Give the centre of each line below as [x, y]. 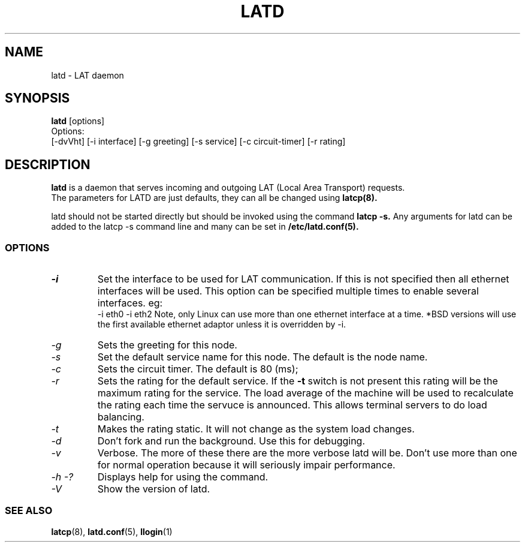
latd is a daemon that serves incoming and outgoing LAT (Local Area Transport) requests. [228, 188]
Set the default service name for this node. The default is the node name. [262, 357]
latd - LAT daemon [87, 75]
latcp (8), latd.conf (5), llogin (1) [112, 531]
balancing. [121, 417]
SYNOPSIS [37, 98]
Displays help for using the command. [183, 477]
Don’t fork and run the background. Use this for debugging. [231, 441]
